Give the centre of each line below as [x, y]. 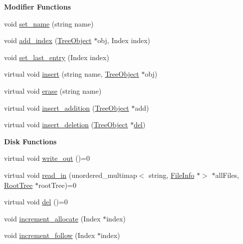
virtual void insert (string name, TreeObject [72, 74]
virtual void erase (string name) [53, 90]
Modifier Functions [38, 7]
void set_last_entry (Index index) [57, 57]
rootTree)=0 [57, 185]
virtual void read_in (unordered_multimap [71, 175]
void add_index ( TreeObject [48, 40]
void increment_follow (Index [50, 235]
